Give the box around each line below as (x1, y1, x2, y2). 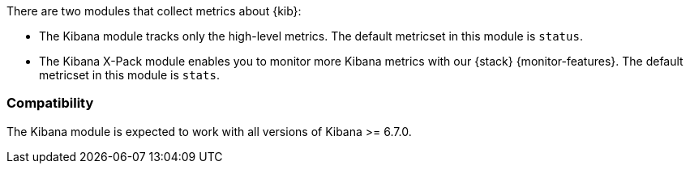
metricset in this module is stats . (39, 68, 220, 82)
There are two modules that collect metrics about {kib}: (6, 4, 302, 18)
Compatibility (6, 95, 94, 112)
